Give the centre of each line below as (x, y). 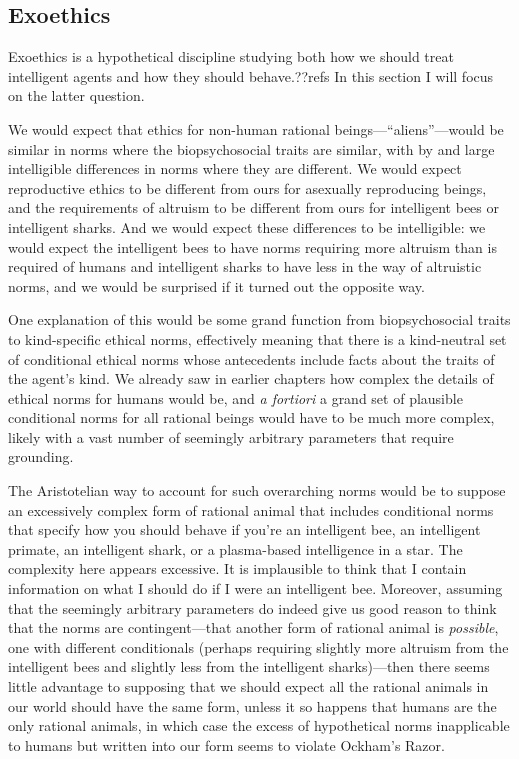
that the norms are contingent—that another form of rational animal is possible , (253, 627)
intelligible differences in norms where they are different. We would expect (235, 168)
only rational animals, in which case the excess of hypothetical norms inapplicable (259, 725)
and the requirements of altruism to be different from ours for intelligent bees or (254, 207)
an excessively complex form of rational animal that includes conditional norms (251, 509)
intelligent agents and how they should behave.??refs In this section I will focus (251, 75)
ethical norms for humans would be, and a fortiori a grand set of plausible (235, 397)
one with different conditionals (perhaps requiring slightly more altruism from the (258, 646)
